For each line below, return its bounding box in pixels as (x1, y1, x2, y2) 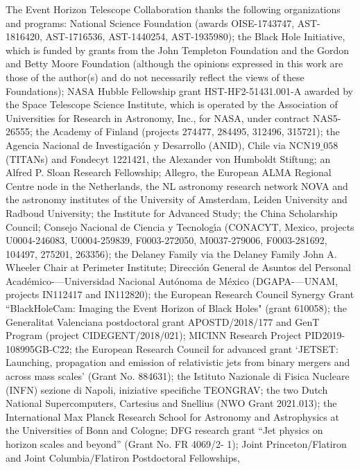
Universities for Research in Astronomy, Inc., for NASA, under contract (6, 110, 310, 125)
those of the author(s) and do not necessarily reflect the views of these (6, 69, 305, 84)
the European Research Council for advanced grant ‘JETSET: (75, 341, 338, 356)
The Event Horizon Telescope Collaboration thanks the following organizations (6, 2, 341, 16)
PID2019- (305, 328, 345, 342)
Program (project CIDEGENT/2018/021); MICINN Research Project (6, 328, 302, 342)
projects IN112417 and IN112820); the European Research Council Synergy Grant (6, 287, 354, 302)
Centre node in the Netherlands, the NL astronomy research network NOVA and (6, 178, 348, 193)
